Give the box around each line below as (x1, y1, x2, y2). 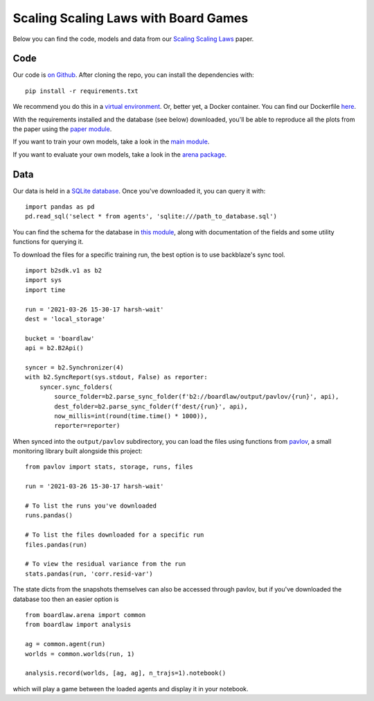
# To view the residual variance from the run (25, 560, 186, 568)
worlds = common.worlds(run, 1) (25, 650, 135, 658)
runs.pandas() (25, 512, 73, 519)
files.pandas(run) (25, 541, 88, 548)
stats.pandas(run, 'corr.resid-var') (25, 569, 154, 578)
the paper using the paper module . (12, 125, 112, 133)
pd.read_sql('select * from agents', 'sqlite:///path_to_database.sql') (25, 212, 277, 220)
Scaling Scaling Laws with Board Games (12, 10, 249, 26)
